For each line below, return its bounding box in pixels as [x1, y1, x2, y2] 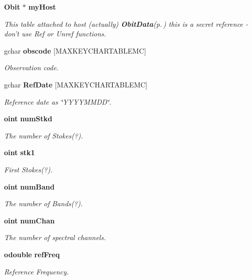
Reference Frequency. [4, 266, 69, 276]
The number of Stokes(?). [4, 130, 83, 141]
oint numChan [4, 215, 55, 225]
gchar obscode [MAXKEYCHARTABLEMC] [4, 45, 146, 56]
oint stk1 [4, 147, 35, 158]
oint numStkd [4, 113, 53, 124]
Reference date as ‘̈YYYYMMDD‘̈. [4, 96, 112, 107]
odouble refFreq [4, 249, 60, 259]
